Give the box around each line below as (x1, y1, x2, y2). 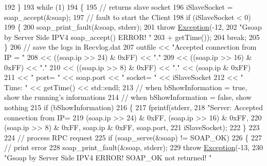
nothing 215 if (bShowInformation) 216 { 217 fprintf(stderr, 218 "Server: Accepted (4, 101, 263, 112)
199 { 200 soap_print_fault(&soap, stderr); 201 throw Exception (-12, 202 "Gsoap (4, 22, 262, 32)
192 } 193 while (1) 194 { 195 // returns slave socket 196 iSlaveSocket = (4, 2, 233, 12)
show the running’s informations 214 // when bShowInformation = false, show (4, 92, 252, 102)
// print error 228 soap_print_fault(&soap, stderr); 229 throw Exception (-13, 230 (4, 142, 263, 153)
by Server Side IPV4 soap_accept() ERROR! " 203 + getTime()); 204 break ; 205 (4, 31, 260, 42)
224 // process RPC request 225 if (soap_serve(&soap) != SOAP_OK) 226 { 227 (4, 132, 262, 142)
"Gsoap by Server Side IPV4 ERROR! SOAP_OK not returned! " (4, 152, 212, 162)
